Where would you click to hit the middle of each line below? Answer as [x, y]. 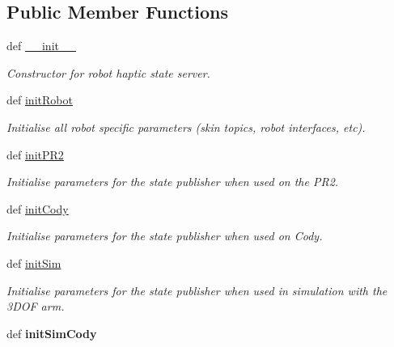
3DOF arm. [36, 306]
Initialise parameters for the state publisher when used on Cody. [165, 236]
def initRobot [40, 100]
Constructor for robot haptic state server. [108, 72]
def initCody [38, 208]
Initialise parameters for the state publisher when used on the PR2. [173, 182]
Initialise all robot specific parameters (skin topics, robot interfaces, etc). [186, 127]
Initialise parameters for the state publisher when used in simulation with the [197, 290]
